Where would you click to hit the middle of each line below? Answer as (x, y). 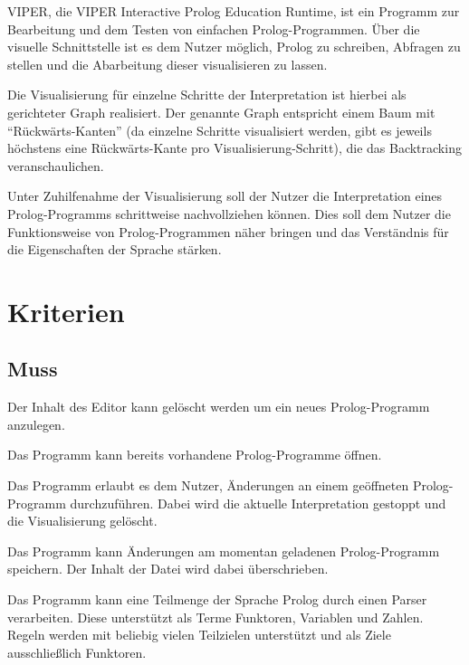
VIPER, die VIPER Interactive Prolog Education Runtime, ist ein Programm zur (234, 11)
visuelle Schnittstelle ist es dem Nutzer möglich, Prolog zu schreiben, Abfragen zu (234, 47)
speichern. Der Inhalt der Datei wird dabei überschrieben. (168, 569)
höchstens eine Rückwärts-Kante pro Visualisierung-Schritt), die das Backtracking (234, 148)
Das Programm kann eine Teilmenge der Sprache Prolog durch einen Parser (217, 599)
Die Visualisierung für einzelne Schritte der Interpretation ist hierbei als (207, 95)
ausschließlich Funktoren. (77, 652)
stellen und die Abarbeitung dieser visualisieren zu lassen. (167, 64)
